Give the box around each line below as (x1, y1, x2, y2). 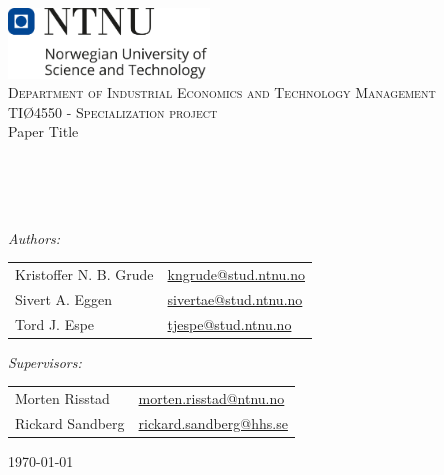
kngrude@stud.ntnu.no (167, 264, 305, 285)
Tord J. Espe (15, 313, 95, 334)
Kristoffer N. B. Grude (15, 264, 154, 285)
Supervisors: (8, 351, 82, 372)
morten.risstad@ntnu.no (138, 388, 285, 409)
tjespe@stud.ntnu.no (167, 313, 292, 334)
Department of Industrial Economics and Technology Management (8, 82, 436, 103)
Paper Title (8, 121, 79, 142)
